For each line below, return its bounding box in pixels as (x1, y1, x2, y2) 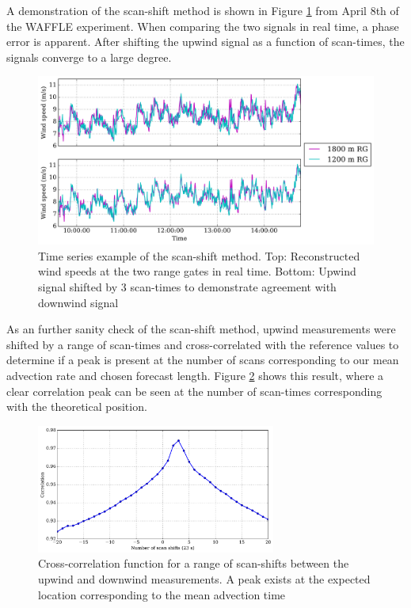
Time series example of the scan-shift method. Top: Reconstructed (38, 247, 360, 264)
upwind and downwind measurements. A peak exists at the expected (38, 570, 371, 587)
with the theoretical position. (6, 398, 147, 415)
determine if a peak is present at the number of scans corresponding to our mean (6, 351, 399, 368)
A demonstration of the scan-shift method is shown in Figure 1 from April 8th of (6, 2, 399, 18)
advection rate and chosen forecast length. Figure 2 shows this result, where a (6, 367, 384, 383)
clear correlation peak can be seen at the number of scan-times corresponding (6, 382, 382, 399)
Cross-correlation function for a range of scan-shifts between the (38, 555, 349, 572)
